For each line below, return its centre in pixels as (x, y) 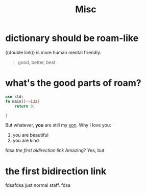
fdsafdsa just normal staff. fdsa (38, 185)
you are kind (26, 141)
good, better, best (36, 62)
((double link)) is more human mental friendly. (53, 52)
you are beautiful (30, 135)
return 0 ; (25, 106)
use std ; (15, 97)
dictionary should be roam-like (72, 38)
